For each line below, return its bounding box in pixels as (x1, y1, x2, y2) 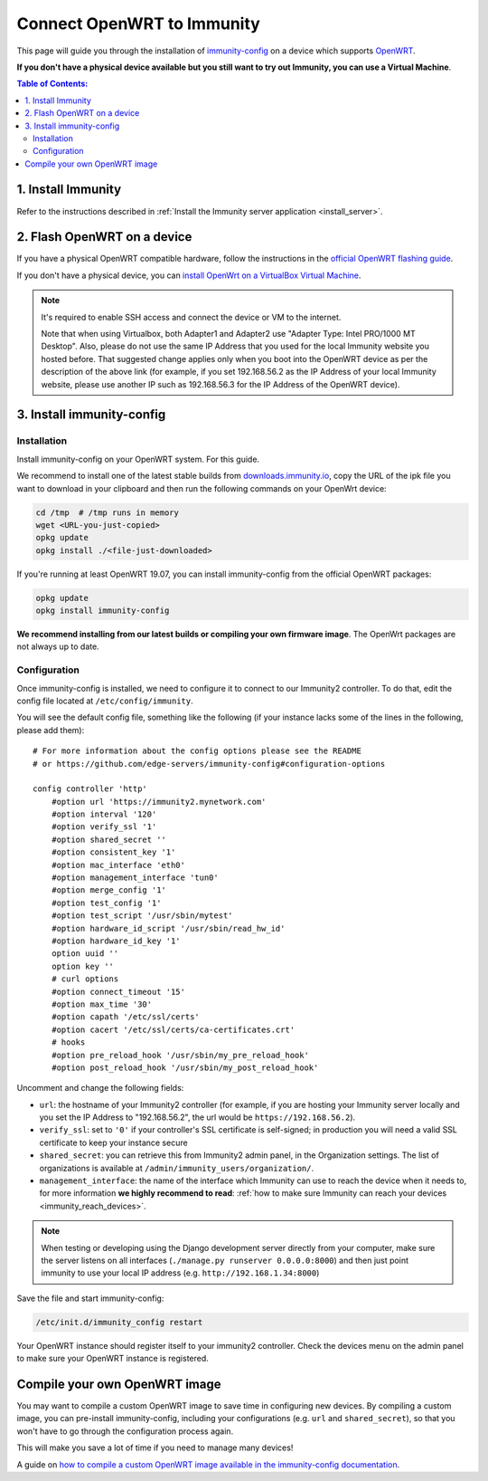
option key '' (51, 960, 115, 971)
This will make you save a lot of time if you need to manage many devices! (16, 1442, 294, 1453)
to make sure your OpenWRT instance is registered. (16, 1353, 210, 1364)
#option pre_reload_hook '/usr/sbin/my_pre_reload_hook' (51, 1050, 309, 1060)
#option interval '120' (51, 809, 157, 819)
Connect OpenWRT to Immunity (16, 14, 261, 33)
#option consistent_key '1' (51, 847, 176, 857)
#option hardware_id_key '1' (51, 936, 181, 946)
